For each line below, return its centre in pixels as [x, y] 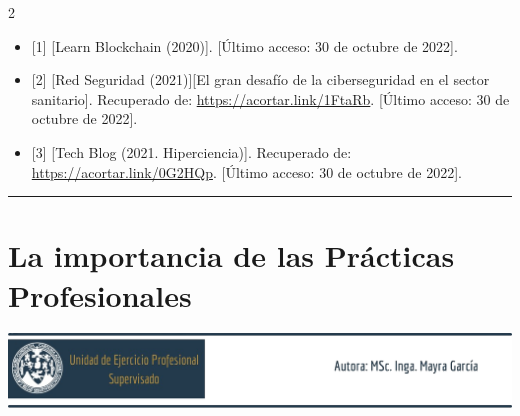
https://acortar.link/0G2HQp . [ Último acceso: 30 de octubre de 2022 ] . [246, 171]
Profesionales [100, 294]
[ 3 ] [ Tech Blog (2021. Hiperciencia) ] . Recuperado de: [191, 151]
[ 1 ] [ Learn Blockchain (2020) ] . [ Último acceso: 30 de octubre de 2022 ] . [244, 45]
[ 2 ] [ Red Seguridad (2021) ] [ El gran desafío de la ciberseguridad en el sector [260, 79]
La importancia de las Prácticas [231, 255]
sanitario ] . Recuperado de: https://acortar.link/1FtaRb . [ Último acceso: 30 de [270, 98]
